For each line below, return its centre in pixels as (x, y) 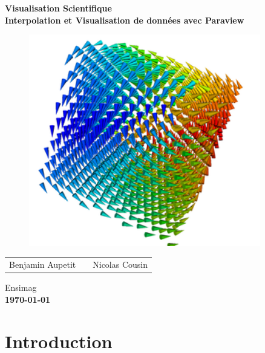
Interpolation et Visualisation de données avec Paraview (125, 20)
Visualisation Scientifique (58, 8)
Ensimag (21, 287)
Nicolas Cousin (120, 264)
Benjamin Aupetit (43, 264)
